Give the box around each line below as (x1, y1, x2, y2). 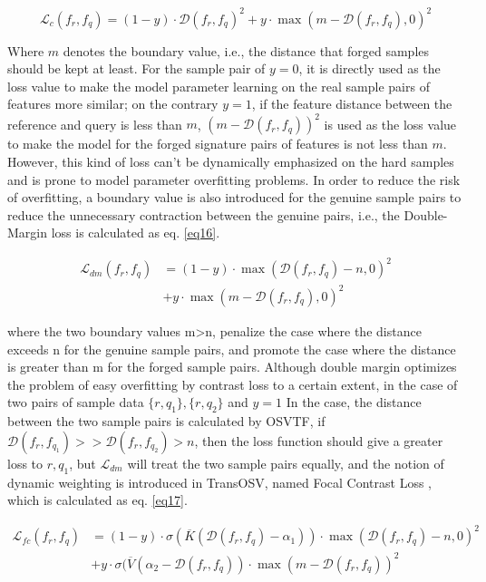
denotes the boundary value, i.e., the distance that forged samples (63, 41, 430, 60)
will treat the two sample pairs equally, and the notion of (127, 453, 444, 472)
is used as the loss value (324, 114, 457, 133)
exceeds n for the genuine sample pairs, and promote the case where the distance (7, 339, 456, 358)
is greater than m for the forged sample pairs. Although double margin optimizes (7, 357, 457, 376)
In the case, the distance (286, 393, 422, 412)
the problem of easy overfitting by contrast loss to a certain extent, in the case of (7, 374, 458, 393)
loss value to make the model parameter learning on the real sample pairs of (7, 76, 430, 95)
